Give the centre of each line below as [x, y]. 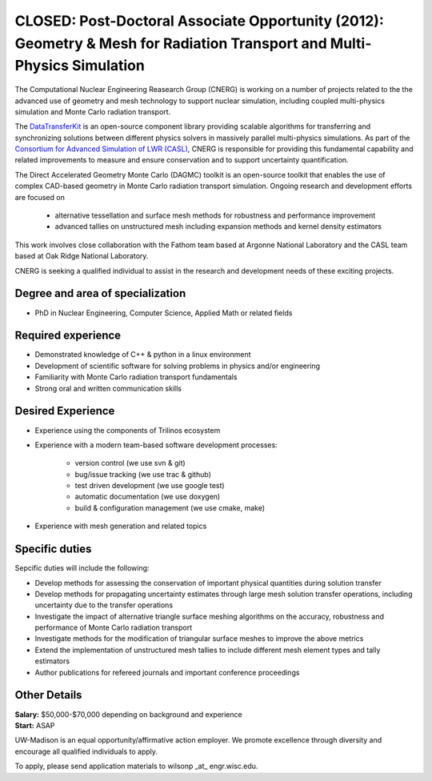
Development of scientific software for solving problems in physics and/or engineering [177, 366]
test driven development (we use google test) [150, 486]
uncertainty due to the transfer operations [104, 605]
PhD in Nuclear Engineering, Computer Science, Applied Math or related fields [164, 313]
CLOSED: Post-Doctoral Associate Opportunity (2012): [199, 21]
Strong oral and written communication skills [108, 388]
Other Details [48, 695]
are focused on [40, 197]
